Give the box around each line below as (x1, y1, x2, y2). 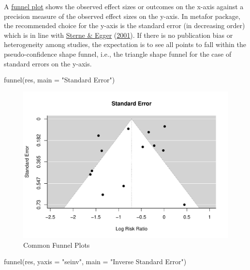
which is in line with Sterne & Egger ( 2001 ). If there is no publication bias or (4, 30, 233, 40)
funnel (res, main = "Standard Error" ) (4, 75, 115, 85)
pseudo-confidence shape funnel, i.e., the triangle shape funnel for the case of (4, 48, 232, 59)
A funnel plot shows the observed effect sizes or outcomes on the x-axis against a (4, 1, 244, 11)
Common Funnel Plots (23, 240, 90, 250)
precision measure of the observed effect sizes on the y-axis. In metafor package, (4, 11, 240, 21)
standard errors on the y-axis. (4, 58, 92, 68)
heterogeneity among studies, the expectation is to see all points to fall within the (4, 39, 246, 49)
